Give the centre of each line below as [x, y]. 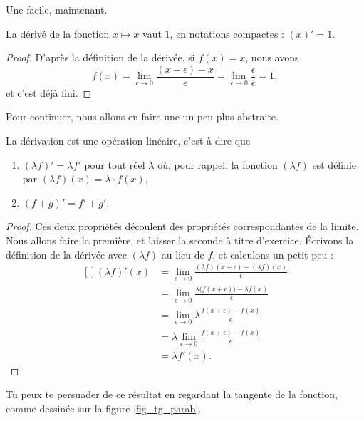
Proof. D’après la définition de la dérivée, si [100, 57]
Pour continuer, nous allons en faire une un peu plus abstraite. [142, 116]
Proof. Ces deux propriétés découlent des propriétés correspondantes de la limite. [182, 226]
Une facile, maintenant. [57, 9]
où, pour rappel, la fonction [218, 164]
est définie [334, 164]
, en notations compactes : [227, 33]
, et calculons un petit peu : [273, 254]
